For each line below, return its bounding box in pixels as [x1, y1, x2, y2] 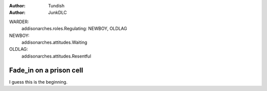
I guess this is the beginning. [9, 79, 68, 85]
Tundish [48, 3, 65, 8]
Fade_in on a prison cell [9, 66, 84, 74]
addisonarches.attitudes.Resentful [21, 53, 91, 59]
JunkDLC [48, 10, 67, 16]
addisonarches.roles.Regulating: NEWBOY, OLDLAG [21, 26, 127, 31]
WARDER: [9, 19, 29, 25]
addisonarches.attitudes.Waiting [21, 39, 88, 45]
